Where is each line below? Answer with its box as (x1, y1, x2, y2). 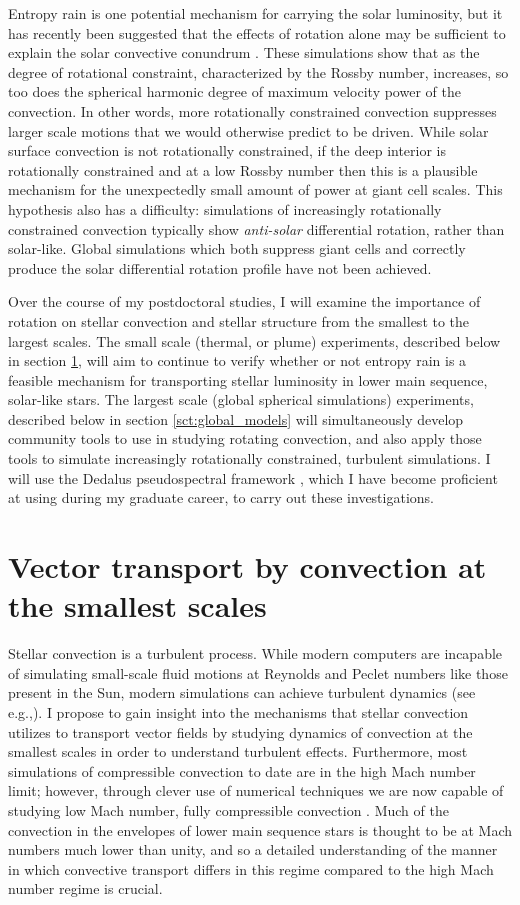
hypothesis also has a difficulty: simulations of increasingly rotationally (8, 198, 442, 219)
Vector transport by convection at (8, 546, 487, 587)
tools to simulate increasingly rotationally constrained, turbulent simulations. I (8, 448, 491, 469)
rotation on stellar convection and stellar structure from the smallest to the (8, 310, 470, 331)
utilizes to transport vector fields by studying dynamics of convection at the (8, 721, 473, 742)
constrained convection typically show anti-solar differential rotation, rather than (8, 218, 505, 239)
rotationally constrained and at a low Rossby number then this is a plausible (8, 159, 478, 180)
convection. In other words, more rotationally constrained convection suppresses (8, 100, 497, 121)
